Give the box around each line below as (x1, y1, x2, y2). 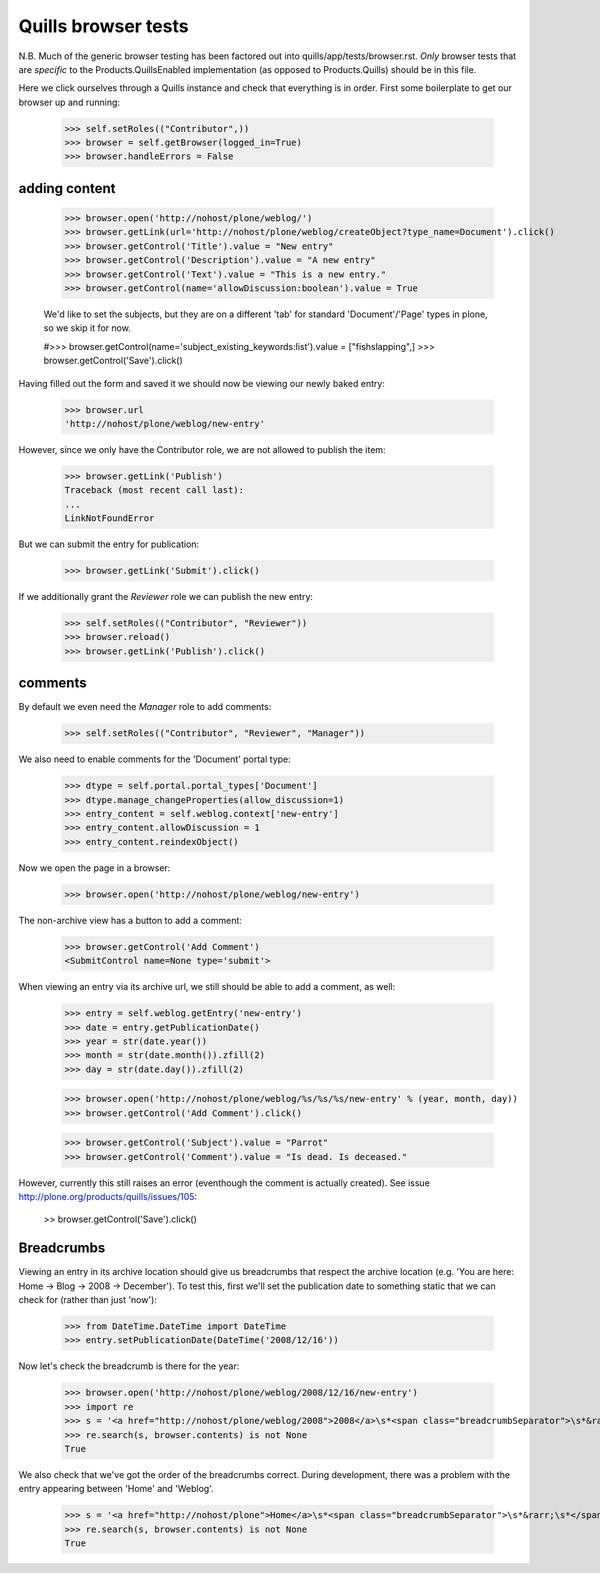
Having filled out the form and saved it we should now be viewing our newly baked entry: (18, 377, 385, 389)
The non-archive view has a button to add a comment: (18, 914, 242, 926)
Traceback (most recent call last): (64, 485, 245, 496)
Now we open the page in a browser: (18, 861, 171, 874)
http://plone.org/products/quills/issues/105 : (18, 1191, 198, 1202)
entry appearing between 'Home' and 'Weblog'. (18, 1483, 214, 1495)
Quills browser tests (18, 15, 189, 37)
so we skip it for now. (43, 322, 132, 334)
